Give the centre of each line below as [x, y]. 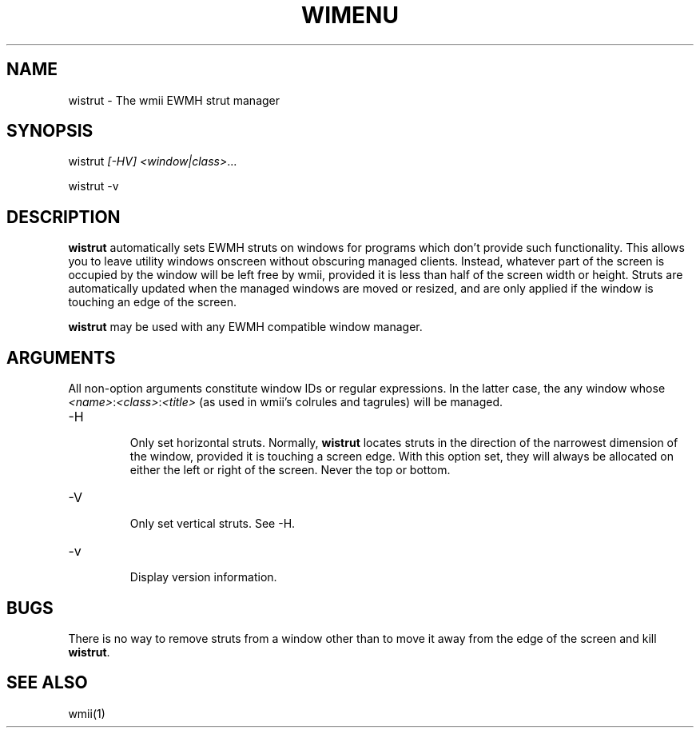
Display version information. [203, 577]
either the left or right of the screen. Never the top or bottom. [290, 470]
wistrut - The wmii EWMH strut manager [174, 100]
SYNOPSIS [50, 131]
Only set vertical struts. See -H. [213, 524]
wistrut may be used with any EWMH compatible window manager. [245, 327]
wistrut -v [93, 186]
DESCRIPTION [64, 217]
